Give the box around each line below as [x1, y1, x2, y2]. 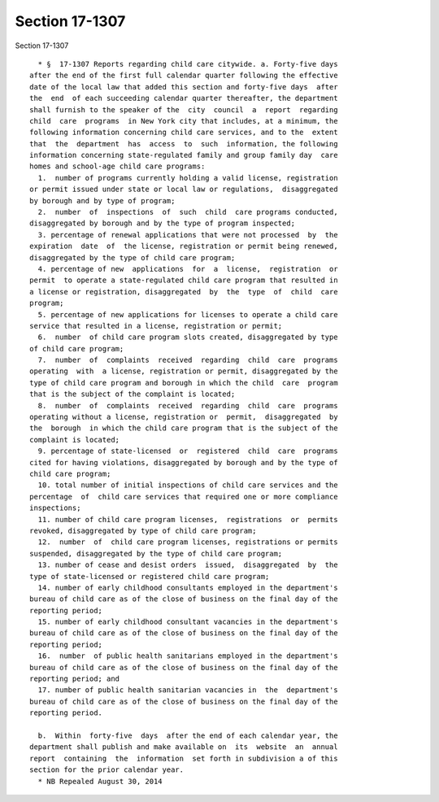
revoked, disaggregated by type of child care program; [29, 525, 257, 535]
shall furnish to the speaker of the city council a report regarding [29, 105, 338, 114]
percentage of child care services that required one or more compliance [29, 492, 338, 501]
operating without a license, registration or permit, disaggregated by [29, 412, 338, 422]
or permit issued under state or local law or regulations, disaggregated [29, 185, 338, 194]
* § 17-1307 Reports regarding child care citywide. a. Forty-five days [37, 59, 338, 68]
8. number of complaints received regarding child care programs [37, 401, 338, 410]
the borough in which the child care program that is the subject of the [29, 424, 338, 433]
